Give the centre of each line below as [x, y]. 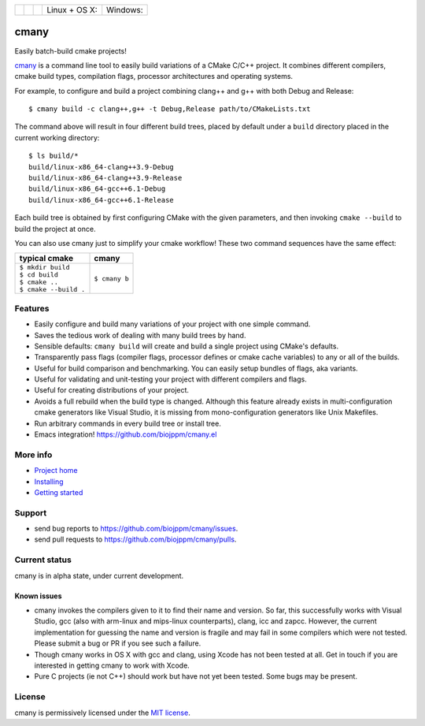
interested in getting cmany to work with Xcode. [112, 665]
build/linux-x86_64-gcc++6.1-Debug [97, 189]
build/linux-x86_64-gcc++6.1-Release [102, 200]
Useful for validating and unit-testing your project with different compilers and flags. [170, 379]
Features [32, 308]
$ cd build [39, 275]
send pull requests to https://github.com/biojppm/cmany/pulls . [135, 539]
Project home [56, 471]
